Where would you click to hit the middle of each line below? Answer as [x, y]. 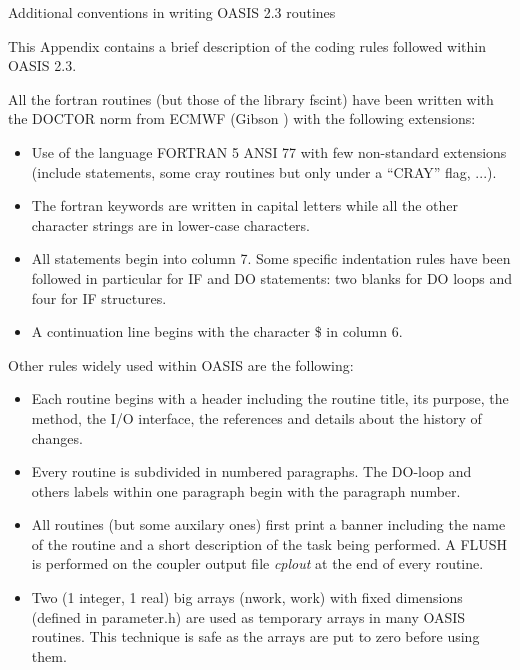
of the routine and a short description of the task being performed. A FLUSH [269, 543]
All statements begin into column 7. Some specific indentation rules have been [271, 258]
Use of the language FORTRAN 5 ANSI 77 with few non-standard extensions [269, 151]
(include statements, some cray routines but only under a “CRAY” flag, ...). [264, 171]
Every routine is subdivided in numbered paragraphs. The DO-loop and [251, 471]
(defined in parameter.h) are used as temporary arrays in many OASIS [248, 616]
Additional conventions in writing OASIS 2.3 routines [172, 12]
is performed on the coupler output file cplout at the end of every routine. [257, 563]
